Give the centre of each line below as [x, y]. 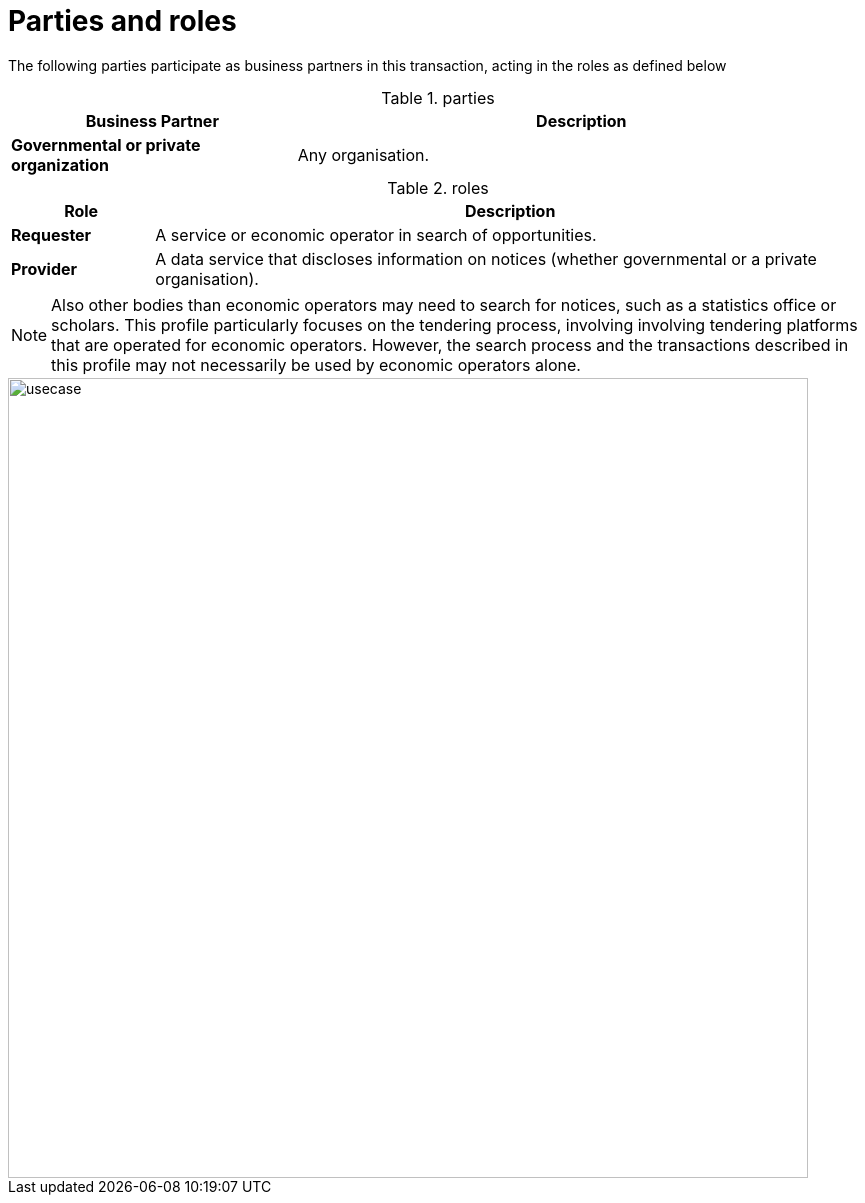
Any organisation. [363, 154]
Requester [51, 234]
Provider [44, 268]
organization [60, 164]
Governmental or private [106, 144]
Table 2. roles [438, 187]
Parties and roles [122, 21]
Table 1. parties [438, 97]
